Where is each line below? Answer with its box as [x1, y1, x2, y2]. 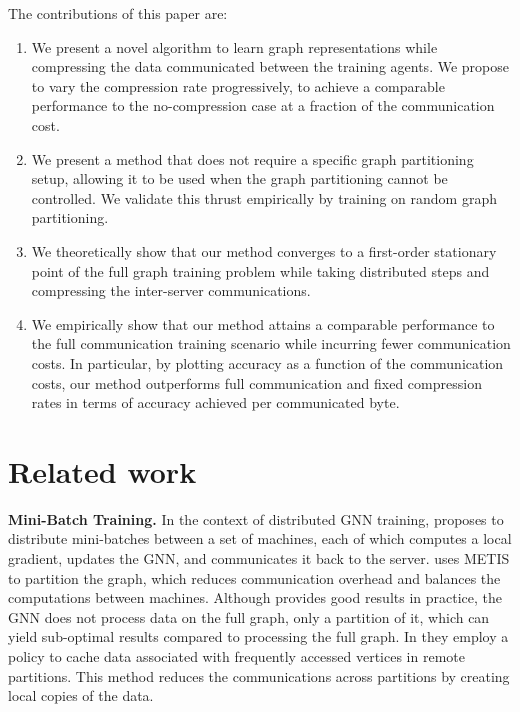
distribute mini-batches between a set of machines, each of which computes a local [8, 528, 512, 549]
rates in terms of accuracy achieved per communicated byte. [31, 392, 400, 413]
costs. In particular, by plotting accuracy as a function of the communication [31, 352, 504, 373]
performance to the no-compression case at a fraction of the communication [31, 95, 495, 116]
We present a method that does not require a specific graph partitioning [31, 148, 474, 169]
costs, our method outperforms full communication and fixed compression [31, 372, 482, 393]
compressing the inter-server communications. [31, 280, 311, 301]
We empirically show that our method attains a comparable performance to [31, 313, 495, 334]
